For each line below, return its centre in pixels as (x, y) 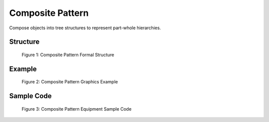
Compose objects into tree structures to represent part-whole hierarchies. (85, 28)
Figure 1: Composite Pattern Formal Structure (68, 55)
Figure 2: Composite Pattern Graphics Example (70, 82)
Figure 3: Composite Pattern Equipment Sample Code (77, 109)
